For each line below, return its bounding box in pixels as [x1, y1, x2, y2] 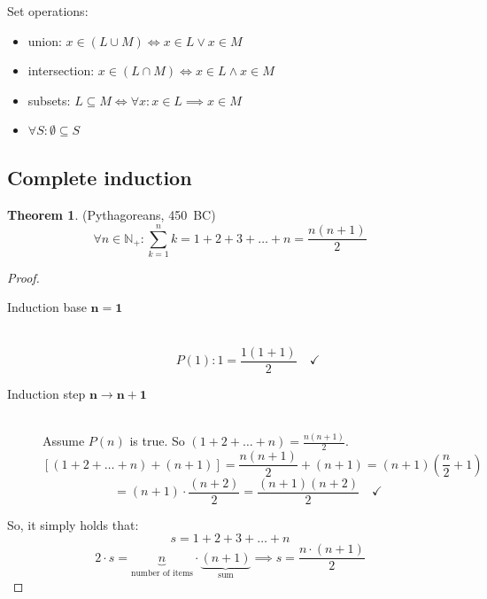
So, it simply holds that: [7, 515, 139, 533]
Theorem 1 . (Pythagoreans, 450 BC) [7, 206, 216, 224]
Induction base [7, 298, 87, 316]
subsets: [27, 90, 71, 109]
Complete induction [7, 164, 192, 191]
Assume [43, 432, 85, 450]
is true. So [129, 432, 185, 450]
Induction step [7, 384, 86, 402]
